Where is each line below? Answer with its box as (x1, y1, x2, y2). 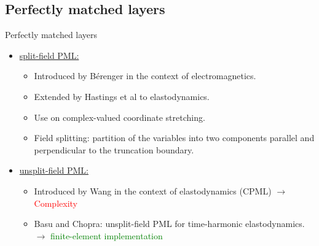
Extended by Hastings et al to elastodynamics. (34, 90, 210, 102)
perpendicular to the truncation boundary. (34, 143, 194, 156)
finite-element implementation (50, 229, 163, 242)
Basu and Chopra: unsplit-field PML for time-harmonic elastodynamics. (34, 217, 305, 230)
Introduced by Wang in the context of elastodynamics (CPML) (34, 184, 272, 197)
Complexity (34, 196, 77, 209)
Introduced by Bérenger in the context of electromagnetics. (34, 69, 256, 82)
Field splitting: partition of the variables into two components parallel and (34, 131, 315, 144)
